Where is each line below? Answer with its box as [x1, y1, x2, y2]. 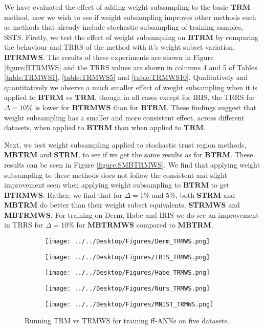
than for [113, 101, 139, 112]
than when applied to [114, 122, 182, 133]
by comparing [215, 31, 259, 42]
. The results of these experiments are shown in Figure [42, 51, 214, 62]
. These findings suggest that [166, 101, 257, 112]
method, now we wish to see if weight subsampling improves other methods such [4, 11, 256, 22]
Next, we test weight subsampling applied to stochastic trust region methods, [4, 139, 247, 150]
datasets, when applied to [4, 122, 84, 133]
